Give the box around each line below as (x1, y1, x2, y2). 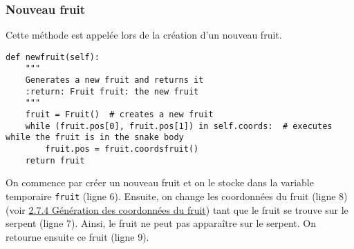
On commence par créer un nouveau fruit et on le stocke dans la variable (6, 175, 314, 190)
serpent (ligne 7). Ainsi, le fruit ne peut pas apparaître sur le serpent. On (6, 216, 317, 230)
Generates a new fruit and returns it (25, 75, 204, 86)
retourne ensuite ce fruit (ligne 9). (6, 229, 149, 243)
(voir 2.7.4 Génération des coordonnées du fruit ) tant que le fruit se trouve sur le (6, 202, 348, 217)
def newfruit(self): (6, 52, 100, 62)
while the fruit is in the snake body (6, 132, 184, 143)
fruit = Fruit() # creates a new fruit (25, 110, 214, 120)
